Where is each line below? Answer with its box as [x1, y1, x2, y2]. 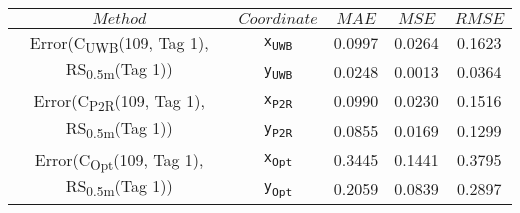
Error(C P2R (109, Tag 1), [33, 89, 205, 116]
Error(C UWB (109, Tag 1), [29, 31, 209, 58]
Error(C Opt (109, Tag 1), [34, 147, 204, 174]
